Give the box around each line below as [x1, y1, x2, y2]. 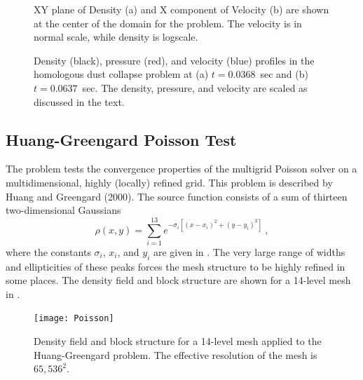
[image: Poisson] [34, 313, 114, 324]
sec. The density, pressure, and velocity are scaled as [82, 80, 308, 95]
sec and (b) [260, 67, 308, 81]
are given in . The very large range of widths [153, 244, 345, 259]
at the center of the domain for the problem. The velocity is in [34, 15, 302, 30]
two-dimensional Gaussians [6, 203, 121, 217]
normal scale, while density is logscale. [34, 29, 198, 44]
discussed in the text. [34, 94, 125, 109]
